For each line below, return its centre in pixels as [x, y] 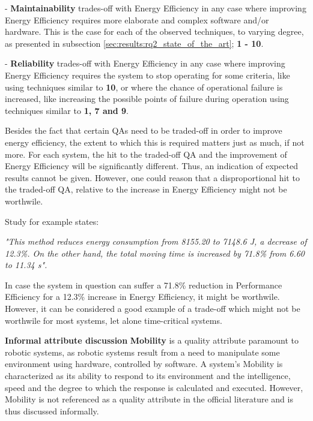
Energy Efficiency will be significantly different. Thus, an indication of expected [151, 166]
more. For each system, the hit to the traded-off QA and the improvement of [146, 154]
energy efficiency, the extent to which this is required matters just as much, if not [155, 142]
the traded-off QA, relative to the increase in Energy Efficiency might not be [146, 189]
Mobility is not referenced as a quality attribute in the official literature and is [149, 399]
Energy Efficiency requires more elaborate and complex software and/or [137, 19]
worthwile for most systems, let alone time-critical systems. [114, 320]
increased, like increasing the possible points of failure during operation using [147, 99]
